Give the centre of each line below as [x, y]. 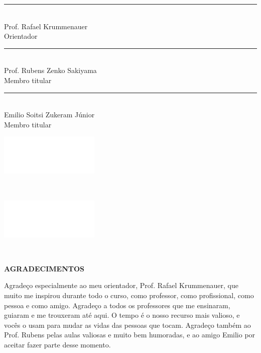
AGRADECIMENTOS [44, 268]
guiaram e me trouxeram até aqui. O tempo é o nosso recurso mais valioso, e [122, 315]
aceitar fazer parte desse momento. [57, 344]
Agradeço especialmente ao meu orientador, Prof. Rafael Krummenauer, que [121, 285]
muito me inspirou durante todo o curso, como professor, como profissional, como [129, 295]
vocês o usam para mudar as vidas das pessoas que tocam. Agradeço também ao [127, 325]
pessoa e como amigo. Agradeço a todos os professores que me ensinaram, [117, 305]
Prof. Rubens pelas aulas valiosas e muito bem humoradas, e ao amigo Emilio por [130, 335]
